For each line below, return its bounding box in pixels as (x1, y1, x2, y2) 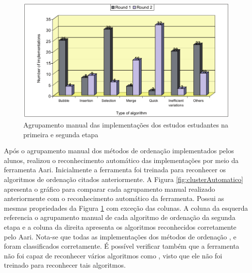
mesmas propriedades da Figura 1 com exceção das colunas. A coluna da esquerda (4, 202, 248, 213)
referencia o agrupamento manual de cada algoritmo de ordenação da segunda (4, 212, 235, 222)
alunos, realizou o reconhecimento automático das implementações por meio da (4, 155, 239, 165)
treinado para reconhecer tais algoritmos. (4, 260, 126, 270)
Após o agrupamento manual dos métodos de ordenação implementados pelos (4, 146, 234, 156)
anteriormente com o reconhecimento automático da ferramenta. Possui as (4, 193, 224, 203)
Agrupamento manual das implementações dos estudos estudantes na (23, 119, 229, 129)
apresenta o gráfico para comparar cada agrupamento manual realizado (4, 183, 215, 194)
